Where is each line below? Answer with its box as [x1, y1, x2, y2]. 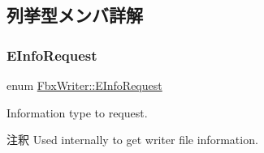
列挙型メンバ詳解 [6, 2, 143, 28]
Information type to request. [6, 104, 148, 121]
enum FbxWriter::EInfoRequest [6, 77, 162, 93]
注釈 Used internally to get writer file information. [6, 131, 258, 148]
